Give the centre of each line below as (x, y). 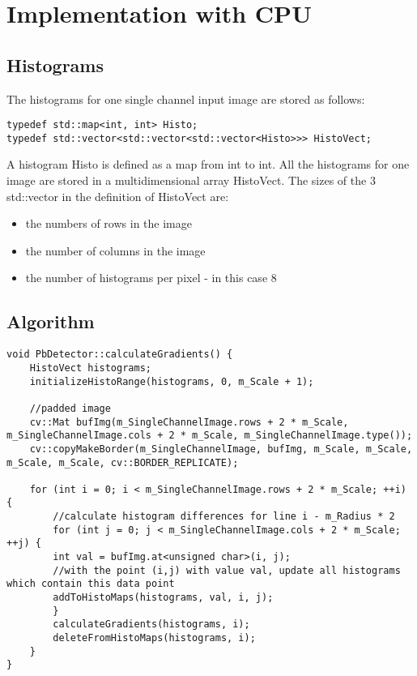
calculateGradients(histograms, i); (151, 625)
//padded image (70, 408)
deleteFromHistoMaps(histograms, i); (154, 638)
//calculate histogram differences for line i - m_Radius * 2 (224, 517)
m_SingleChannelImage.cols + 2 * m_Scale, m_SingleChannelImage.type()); (210, 436)
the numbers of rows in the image (109, 223)
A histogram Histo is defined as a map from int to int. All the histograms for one (208, 164)
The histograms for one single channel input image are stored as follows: (186, 98)
